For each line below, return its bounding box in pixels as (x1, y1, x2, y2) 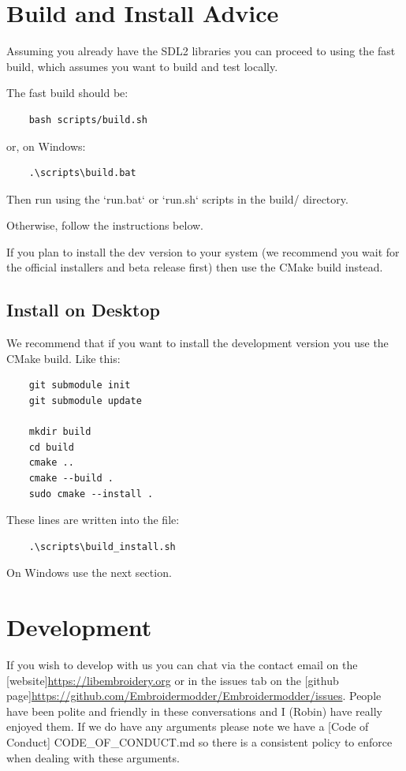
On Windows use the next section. (6, 564, 172, 581)
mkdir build (28, 426, 91, 438)
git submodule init (28, 380, 131, 391)
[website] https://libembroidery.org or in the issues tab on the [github (6, 672, 339, 688)
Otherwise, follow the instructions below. (6, 217, 203, 234)
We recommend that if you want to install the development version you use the (6, 335, 389, 351)
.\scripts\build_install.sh (28, 541, 176, 552)
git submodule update (28, 395, 142, 407)
